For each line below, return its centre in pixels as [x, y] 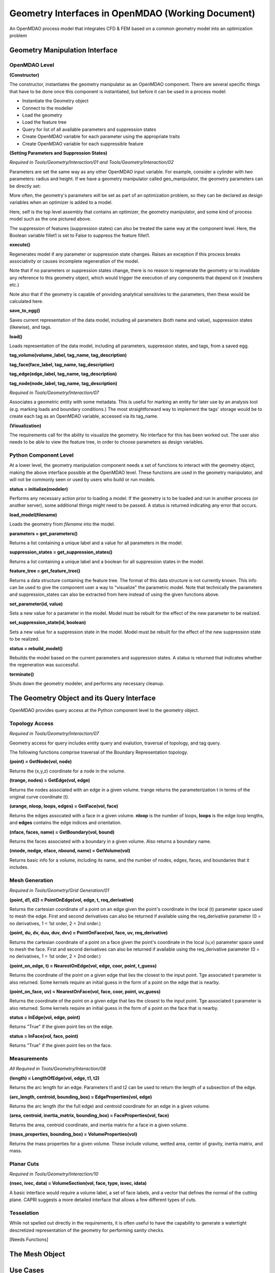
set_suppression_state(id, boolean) [48, 622]
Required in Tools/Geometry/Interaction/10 [54, 1174]
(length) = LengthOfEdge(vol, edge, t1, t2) [54, 1078]
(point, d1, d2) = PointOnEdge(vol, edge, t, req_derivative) [72, 900]
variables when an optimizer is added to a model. [61, 202]
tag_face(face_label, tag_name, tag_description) [62, 365]
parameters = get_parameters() [44, 533]
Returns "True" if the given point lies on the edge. [61, 1027]
